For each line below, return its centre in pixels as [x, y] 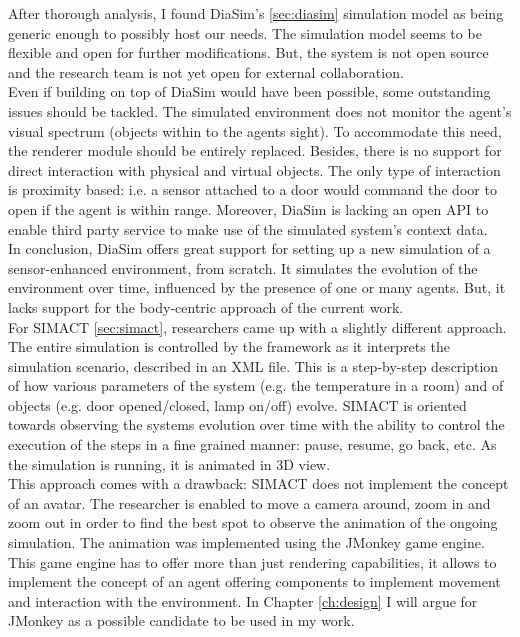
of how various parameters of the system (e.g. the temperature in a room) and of [256, 385]
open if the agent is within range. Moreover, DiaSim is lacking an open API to [248, 208]
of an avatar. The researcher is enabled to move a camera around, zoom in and [249, 502]
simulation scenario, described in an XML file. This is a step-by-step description [253, 365]
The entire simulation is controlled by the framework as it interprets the [229, 346]
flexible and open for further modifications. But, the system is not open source [248, 52]
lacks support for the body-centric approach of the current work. [206, 306]
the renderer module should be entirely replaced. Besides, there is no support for [255, 150]
